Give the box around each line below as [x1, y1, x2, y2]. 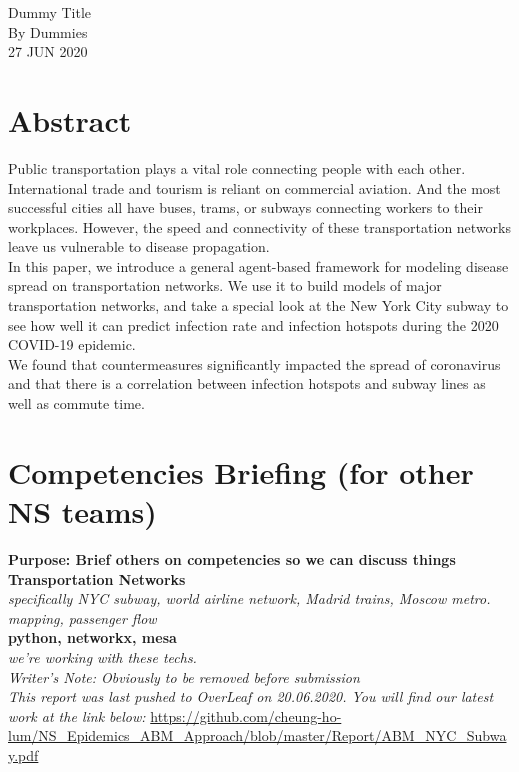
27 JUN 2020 [8, 41, 88, 62]
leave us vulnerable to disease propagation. [8, 236, 270, 257]
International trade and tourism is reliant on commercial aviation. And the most [8, 177, 501, 198]
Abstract [8, 99, 132, 140]
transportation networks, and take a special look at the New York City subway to [8, 295, 509, 316]
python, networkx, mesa [8, 627, 177, 648]
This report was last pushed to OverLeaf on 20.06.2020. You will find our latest [8, 686, 494, 707]
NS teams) [8, 491, 157, 531]
